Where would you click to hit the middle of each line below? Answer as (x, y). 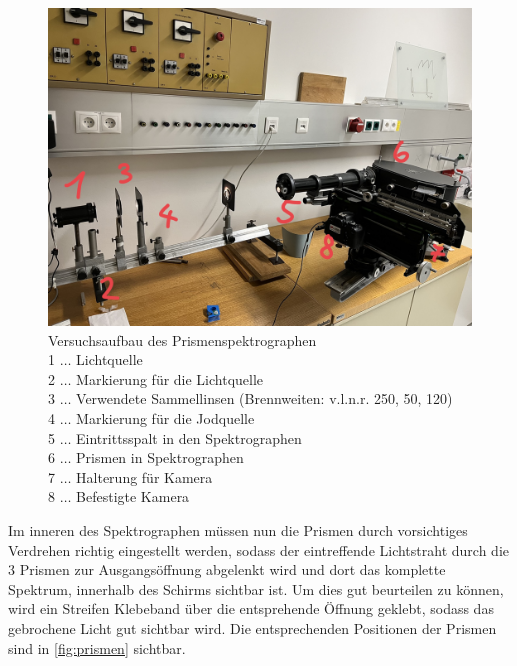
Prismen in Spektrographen (160, 457)
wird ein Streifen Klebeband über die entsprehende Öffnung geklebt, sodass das (251, 608)
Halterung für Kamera (144, 476)
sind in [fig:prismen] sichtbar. (97, 647)
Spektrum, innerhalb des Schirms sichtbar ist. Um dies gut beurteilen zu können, (256, 588)
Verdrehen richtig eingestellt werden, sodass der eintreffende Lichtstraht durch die (258, 549)
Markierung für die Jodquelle (165, 417)
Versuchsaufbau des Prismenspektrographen (182, 339)
